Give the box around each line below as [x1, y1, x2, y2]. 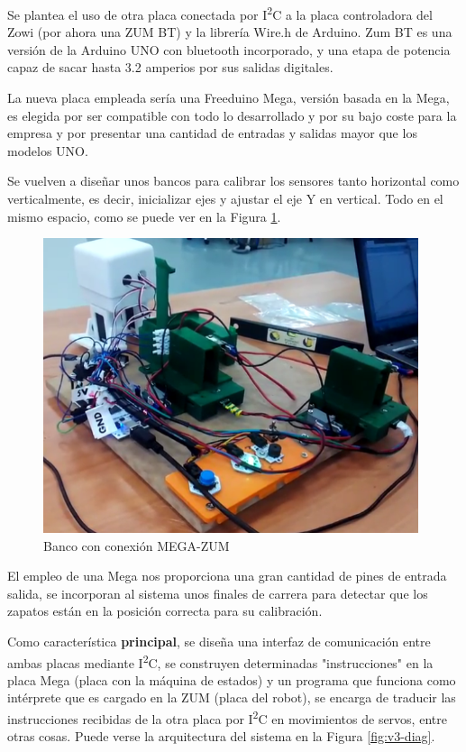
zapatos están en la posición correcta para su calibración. [7, 601, 323, 620]
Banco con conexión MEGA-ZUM [43, 536, 230, 555]
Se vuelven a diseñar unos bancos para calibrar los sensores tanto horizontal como [7, 171, 460, 190]
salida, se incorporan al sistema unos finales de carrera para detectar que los [7, 583, 428, 602]
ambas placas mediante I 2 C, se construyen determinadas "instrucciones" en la [7, 650, 434, 672]
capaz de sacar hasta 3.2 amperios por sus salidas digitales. [7, 58, 334, 77]
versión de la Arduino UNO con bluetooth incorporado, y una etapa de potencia [7, 40, 451, 59]
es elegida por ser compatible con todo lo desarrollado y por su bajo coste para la [7, 105, 457, 124]
